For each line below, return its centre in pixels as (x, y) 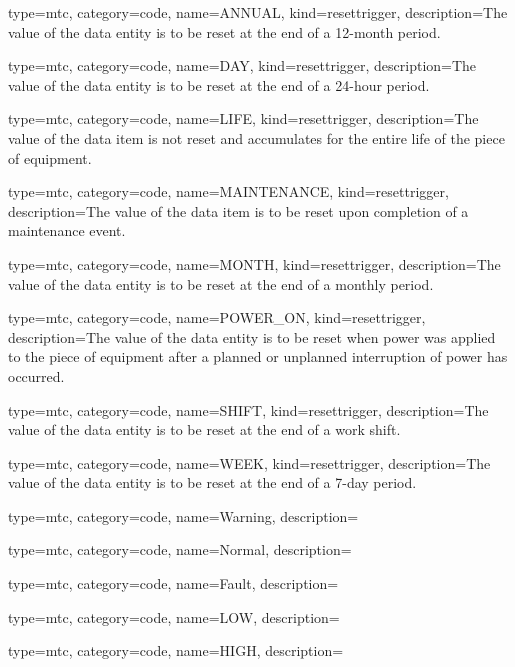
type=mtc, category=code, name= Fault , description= (173, 583)
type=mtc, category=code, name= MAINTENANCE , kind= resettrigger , (228, 191)
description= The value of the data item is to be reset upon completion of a (238, 210)
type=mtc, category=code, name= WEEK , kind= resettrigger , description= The (249, 462)
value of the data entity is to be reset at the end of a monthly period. (221, 283)
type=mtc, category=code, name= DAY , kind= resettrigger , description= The (242, 65)
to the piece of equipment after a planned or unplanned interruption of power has (258, 356)
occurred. (36, 375)
